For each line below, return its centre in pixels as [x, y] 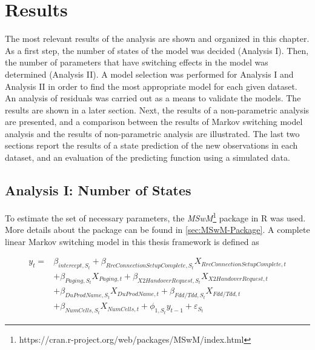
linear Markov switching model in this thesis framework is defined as [132, 241]
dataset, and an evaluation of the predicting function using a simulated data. [148, 157]
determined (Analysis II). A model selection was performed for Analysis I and [149, 74]
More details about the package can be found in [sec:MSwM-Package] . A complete [157, 230]
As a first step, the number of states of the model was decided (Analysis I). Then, [157, 50]
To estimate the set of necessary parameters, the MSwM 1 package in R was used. [155, 217]
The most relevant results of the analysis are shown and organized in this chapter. [157, 39]
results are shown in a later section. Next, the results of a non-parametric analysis [157, 109]
